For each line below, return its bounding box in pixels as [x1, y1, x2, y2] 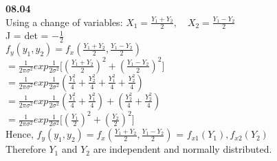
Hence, [5, 127, 34, 141]
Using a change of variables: [5, 14, 123, 29]
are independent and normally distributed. [93, 142, 272, 156]
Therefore [5, 142, 46, 156]
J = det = [5, 28, 49, 42]
